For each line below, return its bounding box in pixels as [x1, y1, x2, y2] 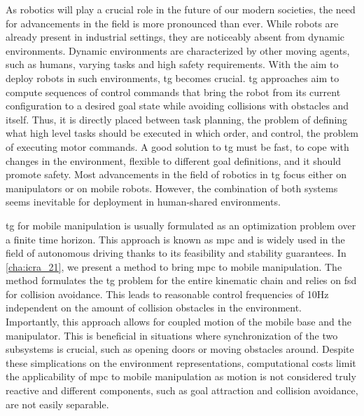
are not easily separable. [6, 396, 109, 411]
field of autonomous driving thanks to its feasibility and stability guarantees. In [6, 246, 346, 260]
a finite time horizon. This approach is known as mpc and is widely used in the [6, 232, 345, 246]
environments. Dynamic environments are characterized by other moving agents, [6, 43, 350, 58]
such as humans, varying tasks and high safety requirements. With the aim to [6, 57, 339, 72]
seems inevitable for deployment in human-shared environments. [6, 194, 281, 209]
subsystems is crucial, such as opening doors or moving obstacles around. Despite [6, 342, 354, 356]
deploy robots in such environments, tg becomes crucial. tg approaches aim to [6, 70, 339, 85]
